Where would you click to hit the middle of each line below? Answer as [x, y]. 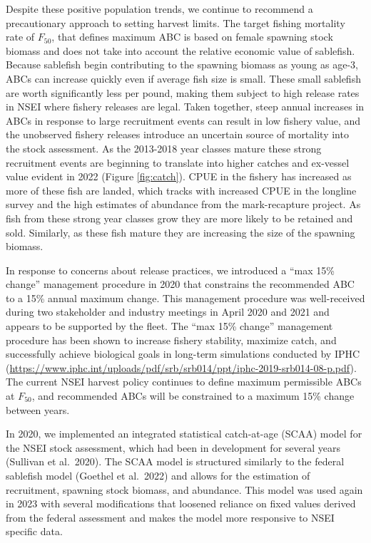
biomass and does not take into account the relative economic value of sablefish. [181, 50]
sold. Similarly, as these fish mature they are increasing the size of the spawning [181, 232]
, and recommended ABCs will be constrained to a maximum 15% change [193, 396]
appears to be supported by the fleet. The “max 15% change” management [169, 326]
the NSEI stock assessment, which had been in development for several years [173, 447]
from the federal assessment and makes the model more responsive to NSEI [170, 517]
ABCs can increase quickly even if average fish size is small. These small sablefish [183, 78]
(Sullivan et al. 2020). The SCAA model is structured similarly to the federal [175, 461]
